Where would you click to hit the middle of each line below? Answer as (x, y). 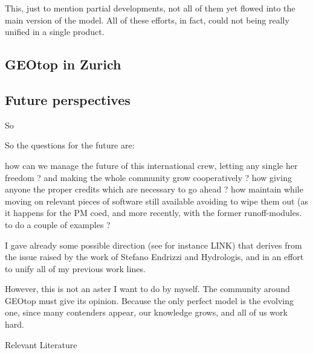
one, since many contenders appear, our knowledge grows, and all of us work (146, 312)
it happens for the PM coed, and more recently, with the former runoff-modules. (153, 213)
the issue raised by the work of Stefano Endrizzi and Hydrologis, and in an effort (154, 257)
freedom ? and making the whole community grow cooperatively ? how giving (148, 177)
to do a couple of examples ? (58, 224)
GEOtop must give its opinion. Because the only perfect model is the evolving (149, 300)
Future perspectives (68, 99)
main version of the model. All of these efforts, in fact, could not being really (147, 20)
